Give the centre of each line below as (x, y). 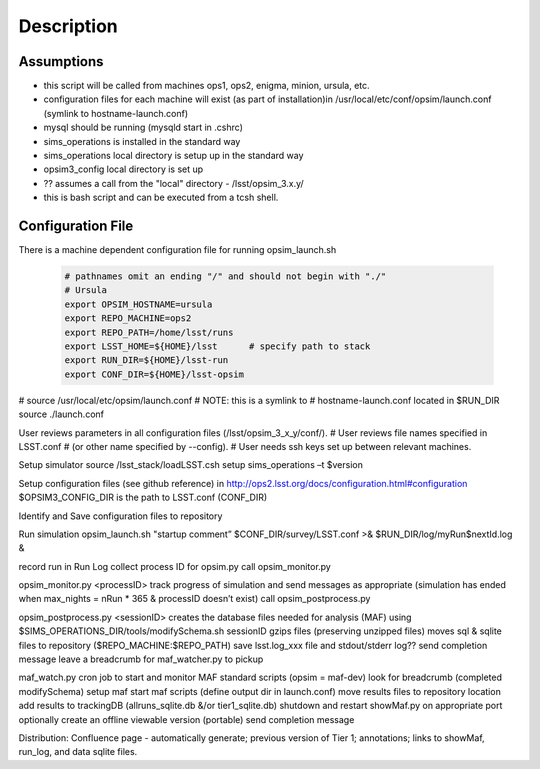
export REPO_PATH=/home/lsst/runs (149, 332)
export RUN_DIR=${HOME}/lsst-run (146, 360)
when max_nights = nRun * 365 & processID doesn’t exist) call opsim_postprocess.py (194, 599)
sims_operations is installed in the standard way (142, 141)
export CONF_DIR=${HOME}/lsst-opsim (154, 374)
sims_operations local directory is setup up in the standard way (173, 156)
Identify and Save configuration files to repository (120, 516)
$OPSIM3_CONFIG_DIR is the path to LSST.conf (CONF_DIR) (143, 497)
